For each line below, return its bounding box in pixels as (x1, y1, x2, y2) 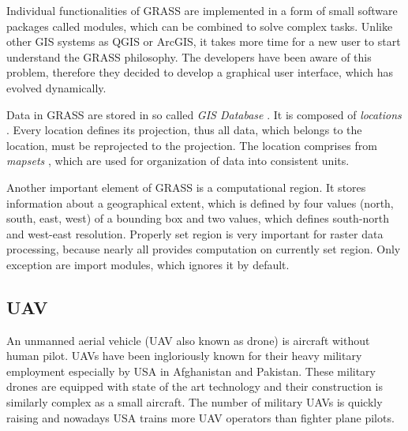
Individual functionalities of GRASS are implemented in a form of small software (6, 2, 398, 18)
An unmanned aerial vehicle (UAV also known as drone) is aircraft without (6, 332, 370, 348)
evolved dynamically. (6, 79, 107, 96)
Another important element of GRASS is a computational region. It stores (6, 178, 366, 195)
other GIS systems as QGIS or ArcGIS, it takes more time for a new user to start (6, 33, 401, 50)
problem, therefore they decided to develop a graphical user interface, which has (6, 64, 393, 81)
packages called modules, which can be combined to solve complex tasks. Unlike (6, 17, 393, 34)
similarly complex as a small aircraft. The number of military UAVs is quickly (6, 394, 383, 410)
